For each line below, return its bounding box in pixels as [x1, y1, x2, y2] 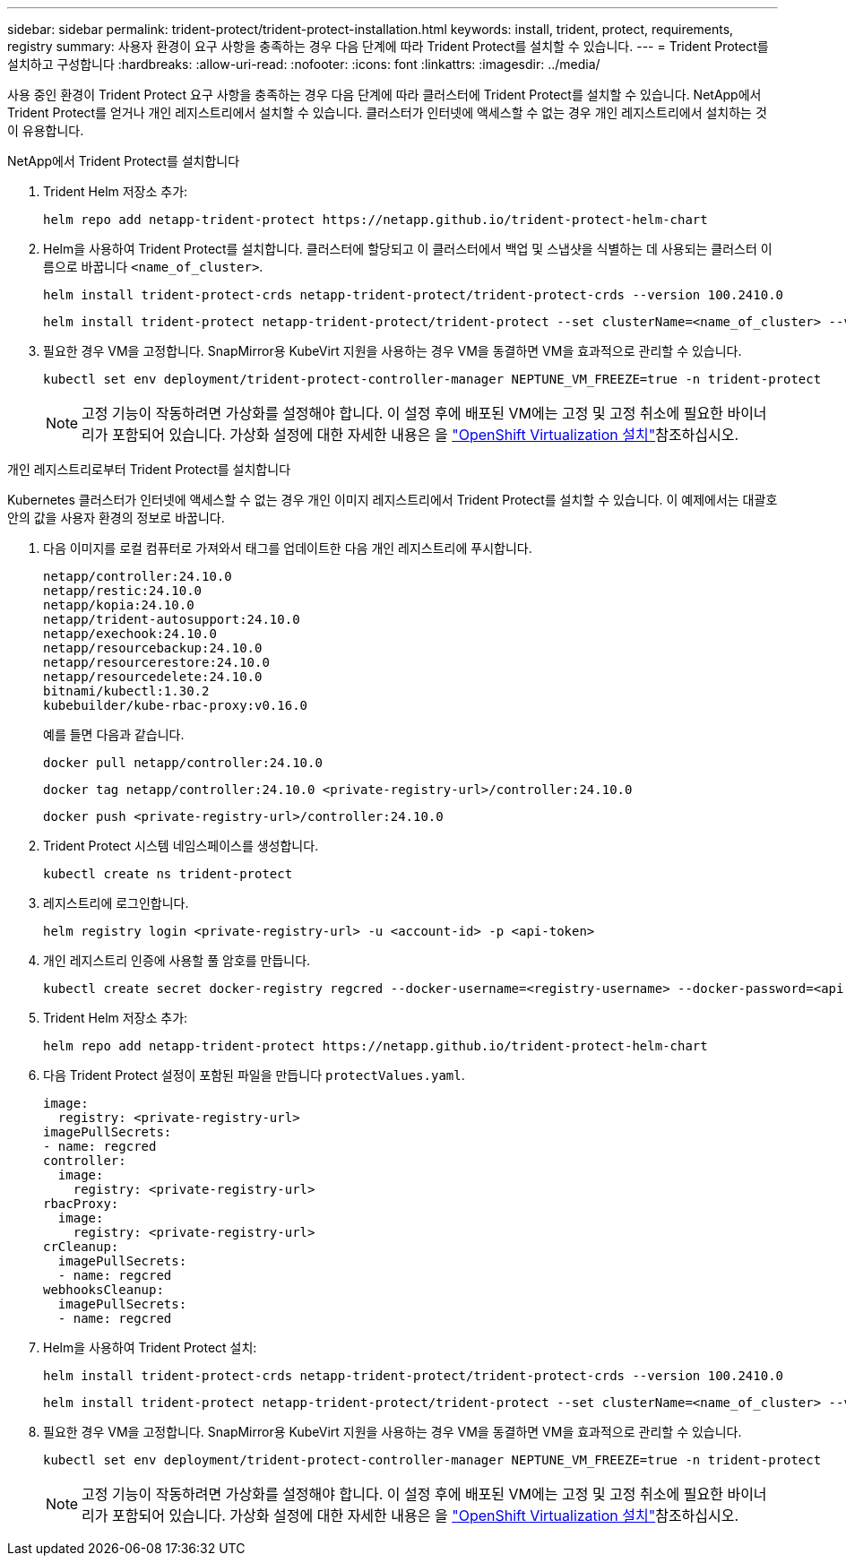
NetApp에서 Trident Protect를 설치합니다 [7, 153, 240, 168]
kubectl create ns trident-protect [43, 867, 293, 881]
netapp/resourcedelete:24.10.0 [43, 669, 263, 684]
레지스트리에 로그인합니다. [43, 895, 189, 911]
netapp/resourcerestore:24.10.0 [43, 655, 270, 669]
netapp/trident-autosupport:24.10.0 [43, 612, 300, 626]
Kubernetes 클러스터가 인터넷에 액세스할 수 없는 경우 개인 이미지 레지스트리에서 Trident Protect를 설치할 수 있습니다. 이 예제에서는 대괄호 [7, 492, 778, 507]
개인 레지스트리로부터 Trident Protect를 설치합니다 [7, 462, 291, 477]
